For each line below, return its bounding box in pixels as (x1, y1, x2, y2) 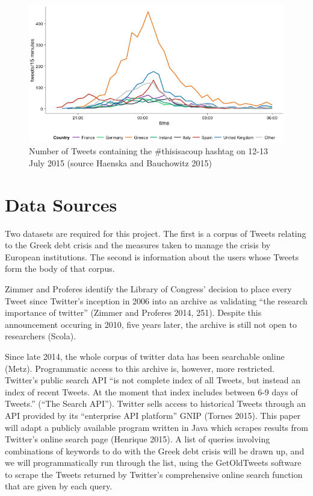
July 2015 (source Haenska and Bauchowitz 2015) (29, 156, 212, 169)
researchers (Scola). (5, 330, 76, 342)
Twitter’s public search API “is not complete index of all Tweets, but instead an (5, 374, 301, 386)
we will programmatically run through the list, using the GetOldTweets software (5, 456, 302, 469)
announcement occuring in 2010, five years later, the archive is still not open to (5, 318, 297, 330)
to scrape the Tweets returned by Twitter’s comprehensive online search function (5, 468, 303, 480)
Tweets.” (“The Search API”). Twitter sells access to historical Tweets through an (5, 397, 306, 410)
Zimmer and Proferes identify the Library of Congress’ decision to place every (5, 282, 292, 295)
